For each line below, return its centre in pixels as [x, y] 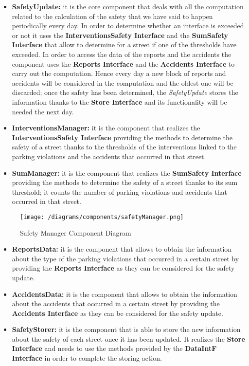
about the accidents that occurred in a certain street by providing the [116, 303]
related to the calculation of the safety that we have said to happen [112, 16]
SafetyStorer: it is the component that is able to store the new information [126, 329]
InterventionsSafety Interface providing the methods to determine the [122, 137]
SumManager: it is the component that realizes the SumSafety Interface [127, 173]
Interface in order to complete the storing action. [87, 358]
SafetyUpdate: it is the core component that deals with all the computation [128, 6]
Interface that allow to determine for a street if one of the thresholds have [124, 45]
